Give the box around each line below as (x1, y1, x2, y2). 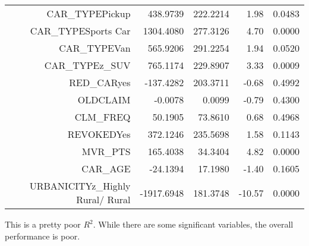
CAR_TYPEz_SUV (44, 58, 131, 72)
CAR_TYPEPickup (46, 7, 131, 20)
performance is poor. (5, 229, 80, 242)
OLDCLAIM (77, 93, 131, 106)
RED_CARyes (69, 75, 131, 89)
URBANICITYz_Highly (29, 179, 131, 193)
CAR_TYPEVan (59, 41, 131, 55)
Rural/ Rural (76, 193, 131, 206)
